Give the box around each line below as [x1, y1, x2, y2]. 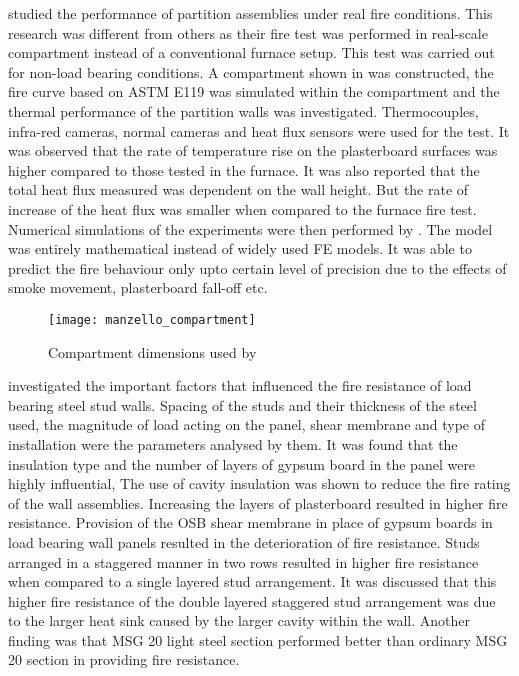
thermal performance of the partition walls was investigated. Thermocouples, [8, 100, 479, 121]
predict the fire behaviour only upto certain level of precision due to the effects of [8, 257, 507, 278]
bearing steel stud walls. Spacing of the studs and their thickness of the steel [8, 394, 477, 415]
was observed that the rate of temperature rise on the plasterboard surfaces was [8, 140, 498, 161]
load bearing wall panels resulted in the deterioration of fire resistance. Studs [8, 531, 480, 552]
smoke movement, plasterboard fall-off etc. [8, 277, 268, 298]
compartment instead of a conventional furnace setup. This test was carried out [8, 42, 495, 63]
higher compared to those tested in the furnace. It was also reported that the [8, 159, 480, 180]
